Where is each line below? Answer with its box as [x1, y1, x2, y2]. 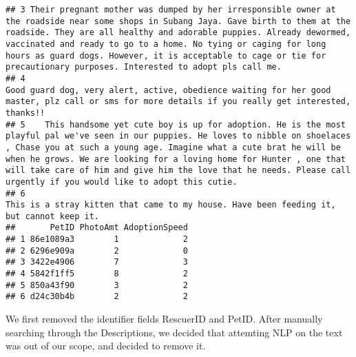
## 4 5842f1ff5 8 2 [6, 269, 188, 279]
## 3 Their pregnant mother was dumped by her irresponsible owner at [6, 5, 336, 14]
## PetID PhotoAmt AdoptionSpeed [6, 223, 188, 233]
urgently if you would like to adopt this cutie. [6, 176, 238, 187]
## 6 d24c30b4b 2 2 [6, 292, 188, 302]
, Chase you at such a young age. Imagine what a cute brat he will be [6, 142, 341, 152]
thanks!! [6, 108, 45, 118]
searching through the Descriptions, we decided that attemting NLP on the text [6, 325, 343, 339]
